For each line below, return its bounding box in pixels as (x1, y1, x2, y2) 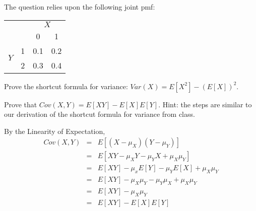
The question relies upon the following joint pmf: (4, 2, 155, 12)
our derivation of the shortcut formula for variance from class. (4, 109, 195, 119)
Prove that (4, 99, 37, 109)
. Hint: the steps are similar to (158, 99, 252, 109)
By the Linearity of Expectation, (4, 125, 105, 136)
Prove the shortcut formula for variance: (4, 81, 128, 91)
